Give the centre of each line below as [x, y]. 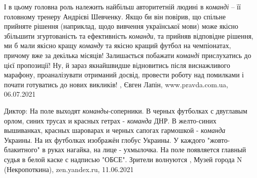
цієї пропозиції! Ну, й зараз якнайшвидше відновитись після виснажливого [117, 65]
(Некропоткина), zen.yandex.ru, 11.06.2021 [69, 169]
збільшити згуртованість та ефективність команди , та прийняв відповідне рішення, [129, 35]
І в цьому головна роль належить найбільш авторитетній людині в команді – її [123, 6]
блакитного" [22, 149]
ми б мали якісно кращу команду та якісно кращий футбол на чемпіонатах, [118, 45]
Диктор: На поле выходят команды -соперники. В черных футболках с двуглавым [126, 110]
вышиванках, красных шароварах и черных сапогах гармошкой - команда [115, 130]
